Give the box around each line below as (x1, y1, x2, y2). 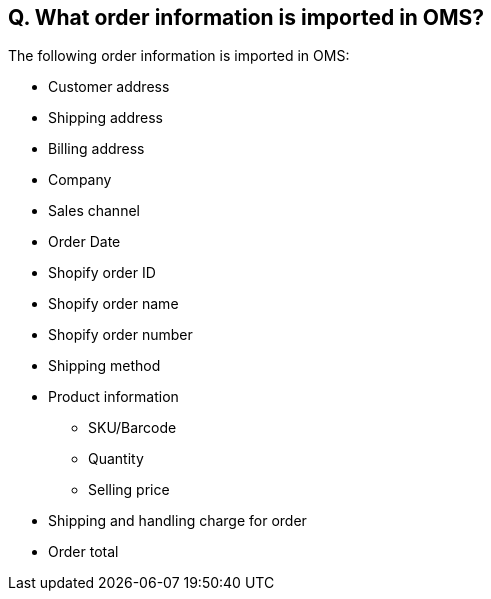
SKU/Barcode (88, 419, 177, 437)
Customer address (48, 78, 170, 96)
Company (48, 171, 112, 189)
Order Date (48, 233, 121, 251)
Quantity (88, 450, 144, 468)
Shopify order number (48, 326, 193, 344)
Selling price (88, 481, 170, 499)
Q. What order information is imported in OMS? (8, 5, 485, 30)
